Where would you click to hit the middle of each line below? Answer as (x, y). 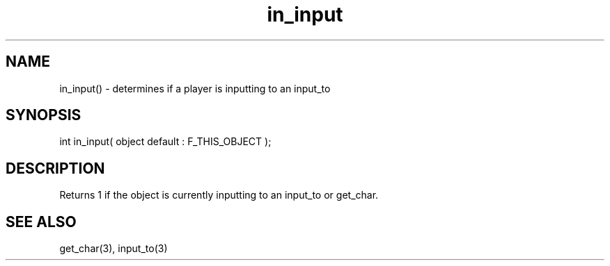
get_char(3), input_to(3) (114, 249)
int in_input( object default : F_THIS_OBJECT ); (165, 142)
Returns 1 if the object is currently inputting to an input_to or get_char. (219, 195)
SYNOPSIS (44, 115)
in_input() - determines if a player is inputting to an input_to (195, 88)
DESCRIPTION (55, 168)
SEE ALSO (41, 222)
